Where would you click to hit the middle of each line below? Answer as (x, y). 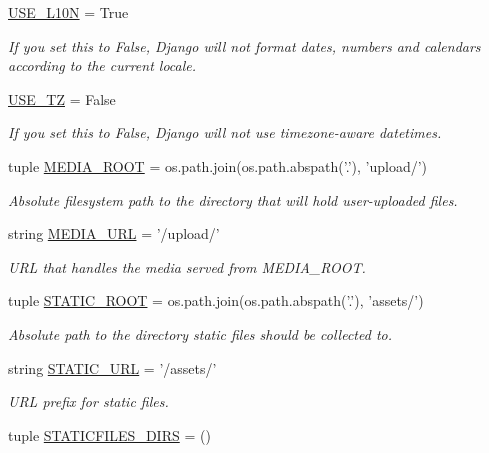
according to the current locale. (102, 65)
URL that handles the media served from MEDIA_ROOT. (187, 266)
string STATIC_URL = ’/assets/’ (112, 367)
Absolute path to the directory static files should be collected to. (200, 333)
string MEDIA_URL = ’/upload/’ (114, 233)
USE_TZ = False (62, 98)
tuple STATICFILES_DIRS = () (109, 434)
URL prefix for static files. (88, 401)
